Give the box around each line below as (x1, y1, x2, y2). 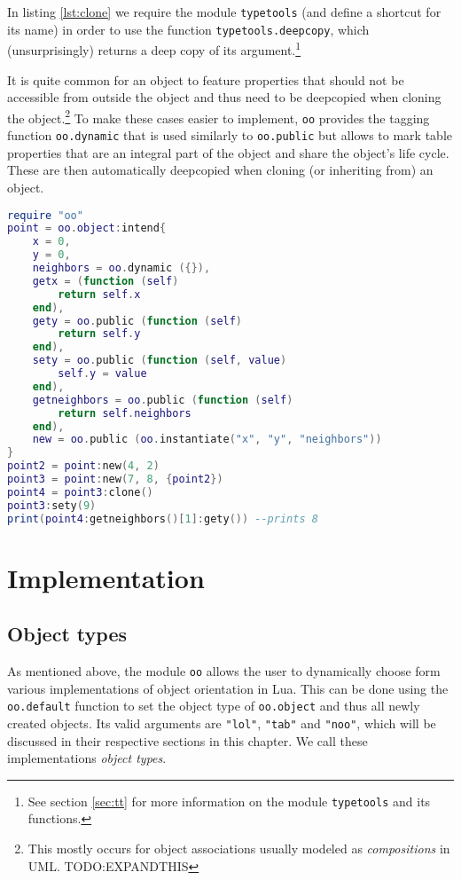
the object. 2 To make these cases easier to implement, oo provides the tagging (7, 106, 430, 127)
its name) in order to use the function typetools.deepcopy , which (7, 20, 370, 38)
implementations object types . (7, 749, 167, 767)
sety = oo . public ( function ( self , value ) (32, 354, 287, 367)
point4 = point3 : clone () (7, 485, 153, 499)
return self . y (58, 327, 141, 341)
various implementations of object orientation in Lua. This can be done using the (7, 679, 449, 697)
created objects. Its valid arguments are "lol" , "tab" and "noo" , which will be (7, 713, 436, 732)
